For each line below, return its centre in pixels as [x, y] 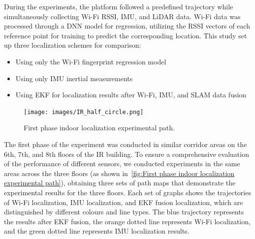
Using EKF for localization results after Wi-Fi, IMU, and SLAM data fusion [131, 95]
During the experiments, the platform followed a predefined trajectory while [119, 6]
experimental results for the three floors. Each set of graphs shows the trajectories [127, 192]
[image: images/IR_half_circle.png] [84, 112]
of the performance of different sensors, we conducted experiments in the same [122, 164]
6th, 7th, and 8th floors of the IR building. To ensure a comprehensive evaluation [127, 154]
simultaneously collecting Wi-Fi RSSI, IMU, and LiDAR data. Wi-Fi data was [122, 16]
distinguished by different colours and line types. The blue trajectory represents [124, 212]
